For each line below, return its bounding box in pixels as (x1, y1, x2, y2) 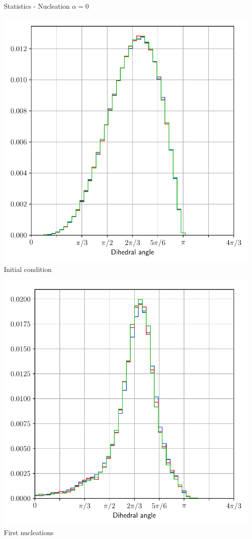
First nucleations (4, 527, 54, 538)
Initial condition (4, 264, 52, 274)
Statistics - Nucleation (4, 1, 70, 11)
